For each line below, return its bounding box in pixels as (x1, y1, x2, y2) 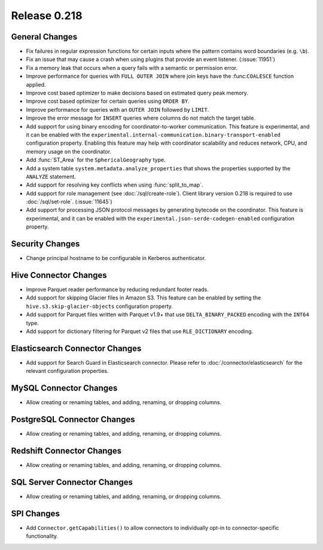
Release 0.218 (11, 9, 83, 22)
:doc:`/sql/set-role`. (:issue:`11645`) (26, 198, 113, 206)
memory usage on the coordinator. (26, 148, 112, 155)
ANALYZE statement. (26, 173, 76, 180)
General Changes (11, 32, 78, 42)
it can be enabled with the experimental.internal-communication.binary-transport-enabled (26, 131, 281, 138)
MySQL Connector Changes (11, 383, 118, 393)
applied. (26, 81, 46, 88)
